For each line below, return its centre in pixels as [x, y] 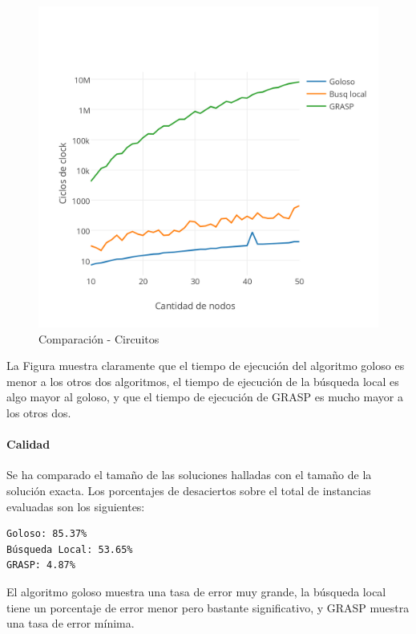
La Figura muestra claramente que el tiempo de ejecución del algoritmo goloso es [206, 366]
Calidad [28, 444]
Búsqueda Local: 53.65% [70, 549]
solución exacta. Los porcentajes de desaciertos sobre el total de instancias [189, 490]
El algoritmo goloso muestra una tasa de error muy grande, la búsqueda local [196, 591]
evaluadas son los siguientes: [76, 506]
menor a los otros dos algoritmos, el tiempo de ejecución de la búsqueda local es [203, 381]
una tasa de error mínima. [71, 623]
